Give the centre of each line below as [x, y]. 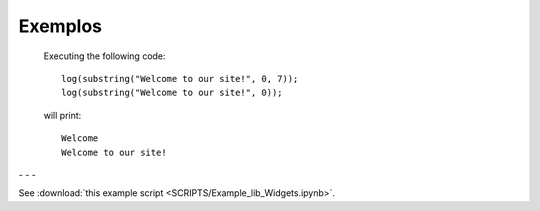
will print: [62, 115]
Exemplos [60, 26]
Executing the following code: [104, 56]
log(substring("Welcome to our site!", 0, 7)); [180, 78]
